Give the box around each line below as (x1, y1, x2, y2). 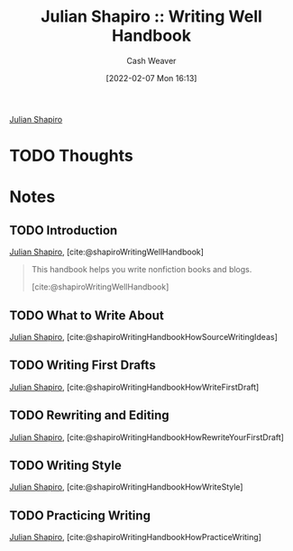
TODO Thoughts (9, 146, 133, 166)
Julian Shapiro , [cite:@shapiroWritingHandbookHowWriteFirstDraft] (9, 381, 260, 392)
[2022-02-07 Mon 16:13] (105, 72, 197, 83)
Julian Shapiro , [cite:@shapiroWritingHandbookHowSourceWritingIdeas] (9, 331, 278, 342)
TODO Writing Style (9, 457, 122, 473)
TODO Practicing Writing (9, 508, 151, 523)
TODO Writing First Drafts (9, 358, 156, 373)
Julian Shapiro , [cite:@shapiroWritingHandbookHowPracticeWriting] (9, 532, 261, 543)
